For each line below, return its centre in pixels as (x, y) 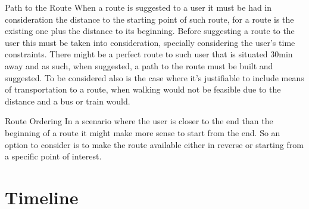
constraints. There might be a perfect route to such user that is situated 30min (149, 54)
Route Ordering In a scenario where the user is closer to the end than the (139, 121)
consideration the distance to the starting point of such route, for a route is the (149, 19)
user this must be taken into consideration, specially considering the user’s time (150, 42)
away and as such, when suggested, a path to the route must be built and (139, 65)
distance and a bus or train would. (68, 101)
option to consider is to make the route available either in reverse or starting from (154, 144)
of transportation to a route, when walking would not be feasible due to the (143, 89)
